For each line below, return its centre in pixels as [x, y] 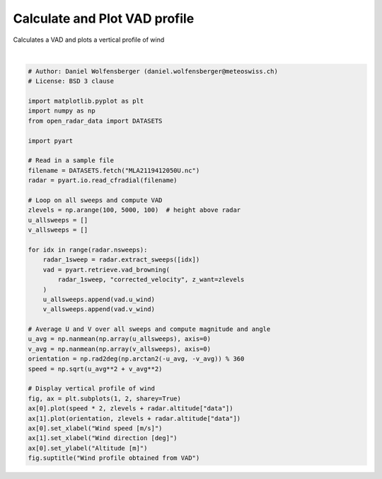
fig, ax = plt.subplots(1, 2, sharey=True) [105, 398]
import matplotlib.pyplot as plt [86, 101]
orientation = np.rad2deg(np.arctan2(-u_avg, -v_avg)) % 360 [136, 359]
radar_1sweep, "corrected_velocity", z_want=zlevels [151, 280]
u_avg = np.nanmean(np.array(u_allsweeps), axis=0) [120, 339]
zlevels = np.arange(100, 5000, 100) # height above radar [134, 210]
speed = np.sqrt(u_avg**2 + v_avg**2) [95, 369]
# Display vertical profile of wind [92, 389]
